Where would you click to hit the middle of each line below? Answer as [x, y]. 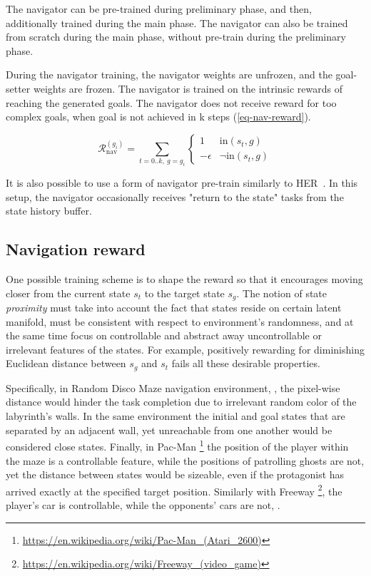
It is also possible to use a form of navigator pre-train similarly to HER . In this [182, 183]
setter [18, 88]
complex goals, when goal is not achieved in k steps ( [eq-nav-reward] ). [158, 117]
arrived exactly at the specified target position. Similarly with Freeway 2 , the [174, 490]
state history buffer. [49, 211]
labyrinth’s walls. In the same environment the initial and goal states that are [176, 416]
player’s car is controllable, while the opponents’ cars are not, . [143, 504]
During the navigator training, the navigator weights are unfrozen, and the [169, 74]
